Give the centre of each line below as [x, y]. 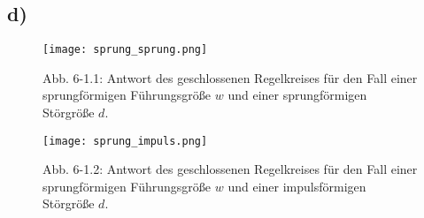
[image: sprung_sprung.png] [125, 50]
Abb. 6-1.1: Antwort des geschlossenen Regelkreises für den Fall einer [230, 77]
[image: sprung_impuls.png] [125, 141]
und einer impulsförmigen [297, 186]
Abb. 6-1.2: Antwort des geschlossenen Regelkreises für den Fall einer [230, 169]
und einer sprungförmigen [297, 95]
